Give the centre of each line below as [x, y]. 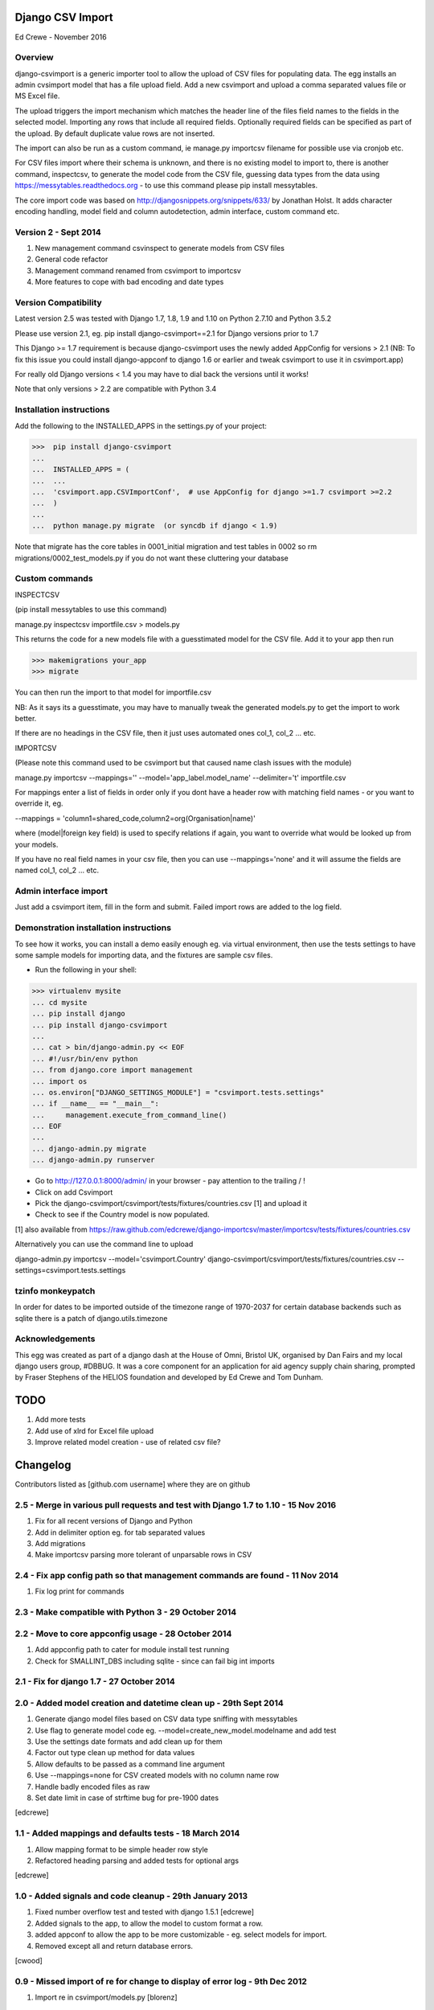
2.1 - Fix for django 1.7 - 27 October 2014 [95, 1682]
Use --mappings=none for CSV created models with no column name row [157, 1775]
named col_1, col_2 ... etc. [57, 870]
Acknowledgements [55, 1339]
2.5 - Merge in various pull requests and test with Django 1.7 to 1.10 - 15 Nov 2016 [176, 1505]
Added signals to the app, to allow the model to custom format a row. [149, 1923]
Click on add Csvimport [74, 1192]
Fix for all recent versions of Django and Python [114, 1521]
